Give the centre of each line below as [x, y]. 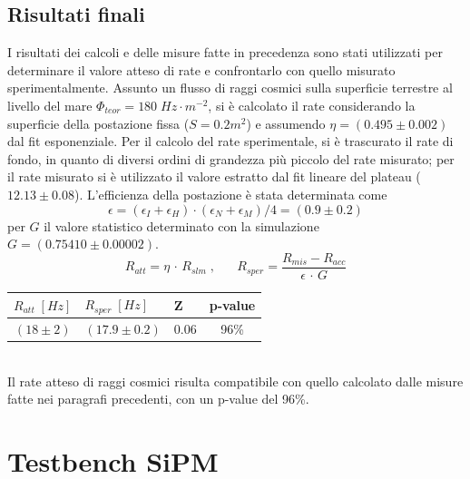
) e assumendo [286, 123]
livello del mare [50, 105]
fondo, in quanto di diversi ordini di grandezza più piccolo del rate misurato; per [231, 158]
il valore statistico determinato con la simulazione [181, 225]
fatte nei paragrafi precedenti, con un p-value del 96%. [158, 399]
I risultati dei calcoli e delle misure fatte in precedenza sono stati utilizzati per [225, 52]
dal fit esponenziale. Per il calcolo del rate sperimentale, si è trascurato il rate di [230, 141]
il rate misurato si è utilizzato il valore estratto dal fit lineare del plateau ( [214, 176]
